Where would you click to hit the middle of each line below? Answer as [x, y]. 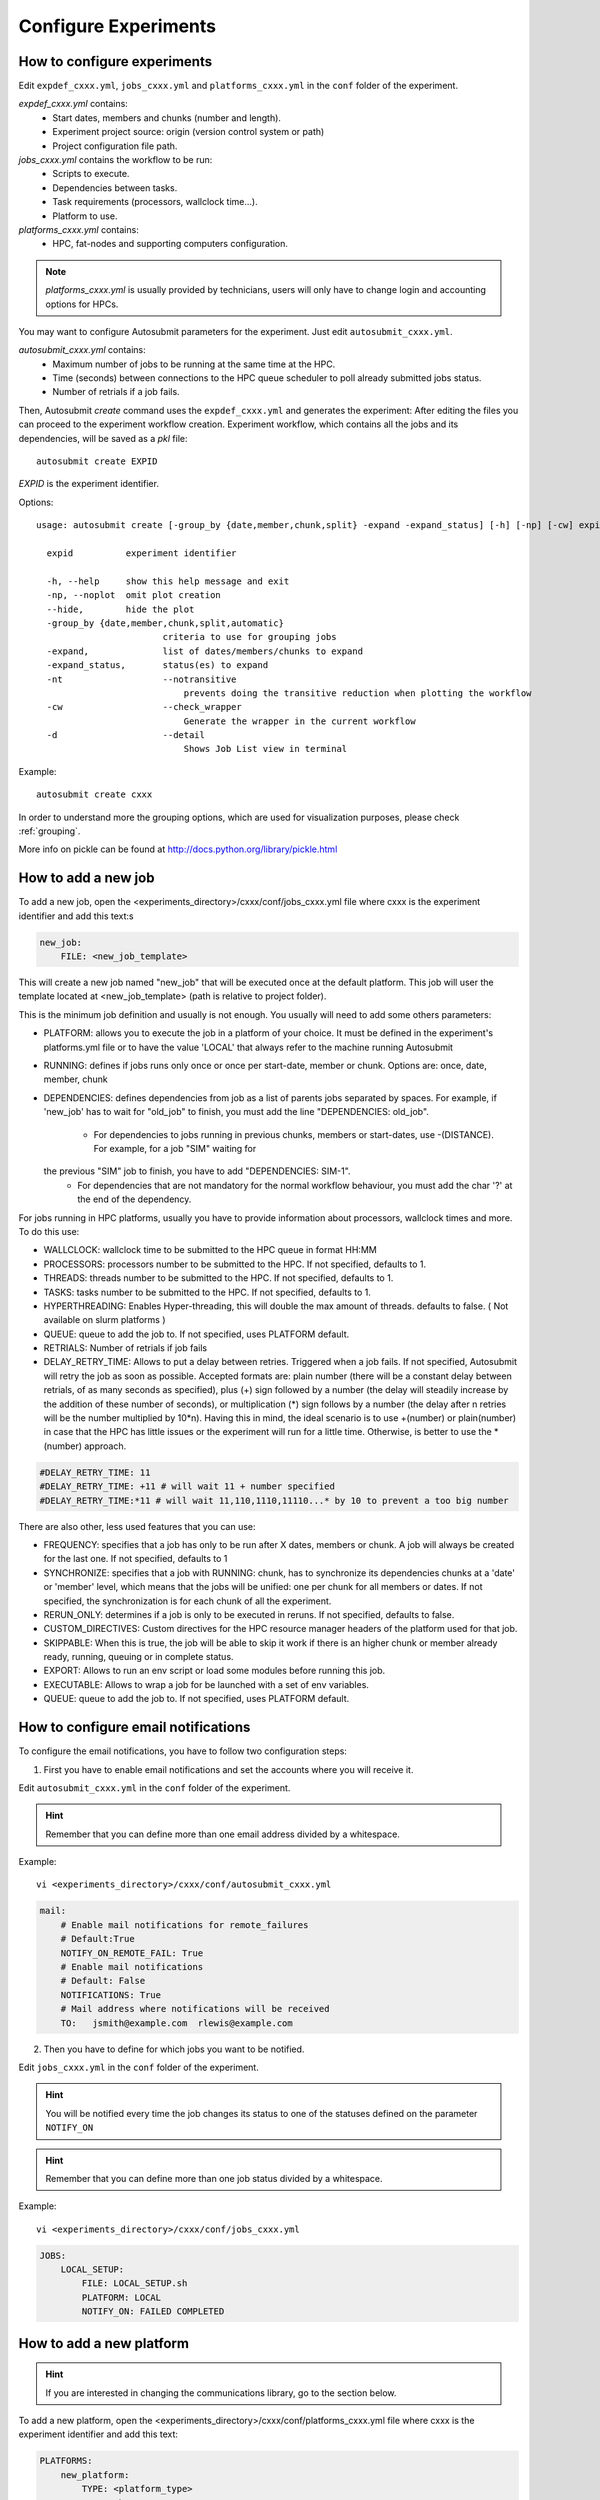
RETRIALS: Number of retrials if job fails [125, 1348]
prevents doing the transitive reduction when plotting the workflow [357, 693]
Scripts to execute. [91, 174]
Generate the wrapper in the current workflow [299, 721]
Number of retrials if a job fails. [116, 392]
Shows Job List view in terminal [265, 749]
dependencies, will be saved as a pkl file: [103, 438]
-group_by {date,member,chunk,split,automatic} [165, 623]
